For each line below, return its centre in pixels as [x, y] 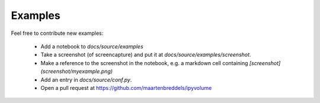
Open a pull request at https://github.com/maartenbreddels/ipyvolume [126, 88]
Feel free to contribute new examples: [57, 33]
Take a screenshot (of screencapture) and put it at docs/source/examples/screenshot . [146, 55]
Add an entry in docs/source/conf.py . [86, 79]
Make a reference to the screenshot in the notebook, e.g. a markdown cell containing [144, 63]
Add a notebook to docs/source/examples [92, 46]
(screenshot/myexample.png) [76, 72]
